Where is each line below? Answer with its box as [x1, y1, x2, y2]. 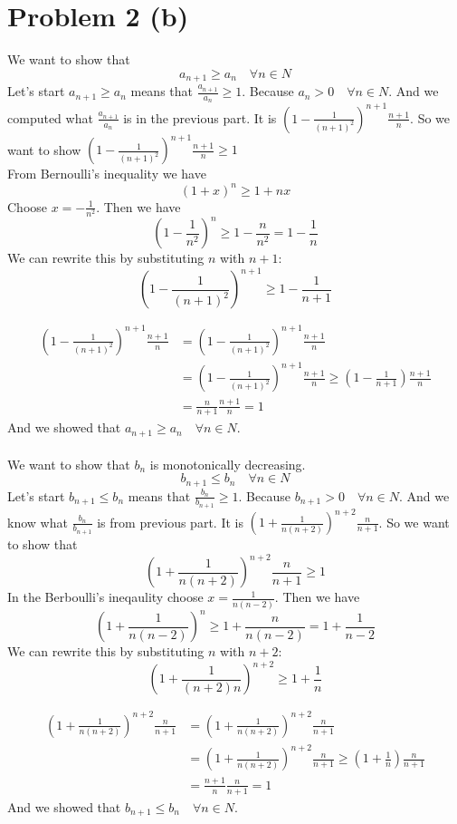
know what [7, 512, 68, 531]
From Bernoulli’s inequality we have [7, 164, 206, 183]
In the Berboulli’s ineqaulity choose [7, 587, 204, 606]
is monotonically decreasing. [149, 454, 306, 473]
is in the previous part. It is [123, 108, 277, 127]
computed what [7, 108, 93, 127]
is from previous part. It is [97, 512, 243, 531]
